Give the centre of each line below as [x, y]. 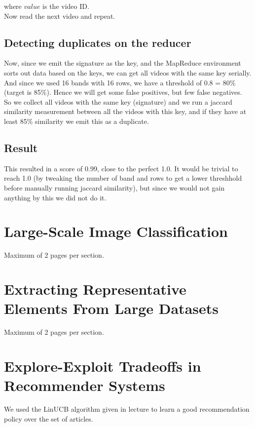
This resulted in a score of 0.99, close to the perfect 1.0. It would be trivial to [121, 168]
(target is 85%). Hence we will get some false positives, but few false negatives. [123, 92]
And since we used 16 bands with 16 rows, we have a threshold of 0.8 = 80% [120, 82]
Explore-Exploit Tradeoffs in [103, 366]
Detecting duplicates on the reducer [98, 42]
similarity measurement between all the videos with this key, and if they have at [125, 111]
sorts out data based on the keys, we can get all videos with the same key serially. [128, 72]
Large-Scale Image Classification [116, 231]
